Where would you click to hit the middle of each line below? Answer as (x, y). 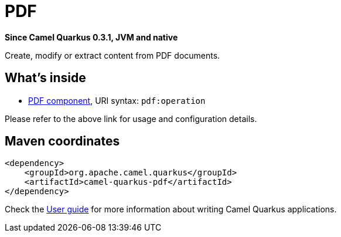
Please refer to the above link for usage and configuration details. (131, 118)
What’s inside (45, 78)
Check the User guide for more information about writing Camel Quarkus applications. (171, 209)
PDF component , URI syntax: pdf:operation (117, 100)
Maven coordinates (62, 141)
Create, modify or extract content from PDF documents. (112, 55)
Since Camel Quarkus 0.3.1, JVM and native (91, 37)
